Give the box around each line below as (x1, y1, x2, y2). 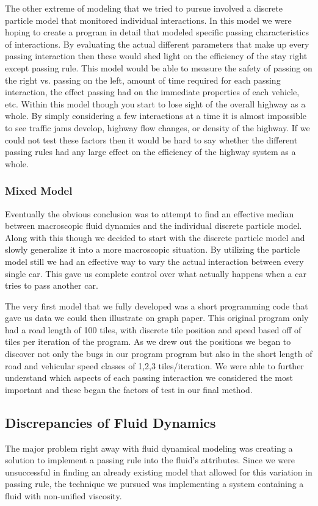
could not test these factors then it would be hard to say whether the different (5, 133, 298, 146)
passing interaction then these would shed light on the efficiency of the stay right (5, 49, 308, 62)
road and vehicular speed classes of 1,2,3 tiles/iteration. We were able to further (5, 359, 304, 372)
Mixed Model (5, 183, 73, 198)
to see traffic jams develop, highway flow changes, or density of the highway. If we (5, 121, 310, 134)
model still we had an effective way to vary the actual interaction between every (5, 255, 304, 267)
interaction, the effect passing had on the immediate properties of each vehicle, (5, 85, 300, 98)
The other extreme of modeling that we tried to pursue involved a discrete (5, 2, 283, 14)
